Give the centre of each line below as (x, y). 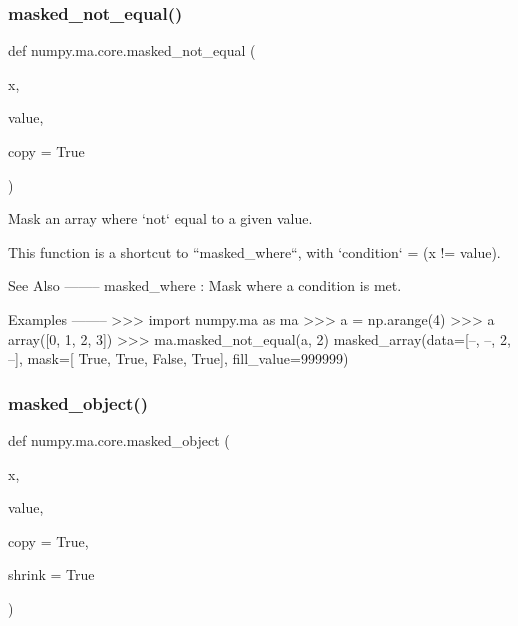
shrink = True (51, 574)
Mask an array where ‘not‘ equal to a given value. (160, 218)
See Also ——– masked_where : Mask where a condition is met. (205, 285)
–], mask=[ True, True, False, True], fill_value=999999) (178, 358)
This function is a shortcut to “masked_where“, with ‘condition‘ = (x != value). (254, 251)
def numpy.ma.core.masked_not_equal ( (132, 50)
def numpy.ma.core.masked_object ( (119, 439)
